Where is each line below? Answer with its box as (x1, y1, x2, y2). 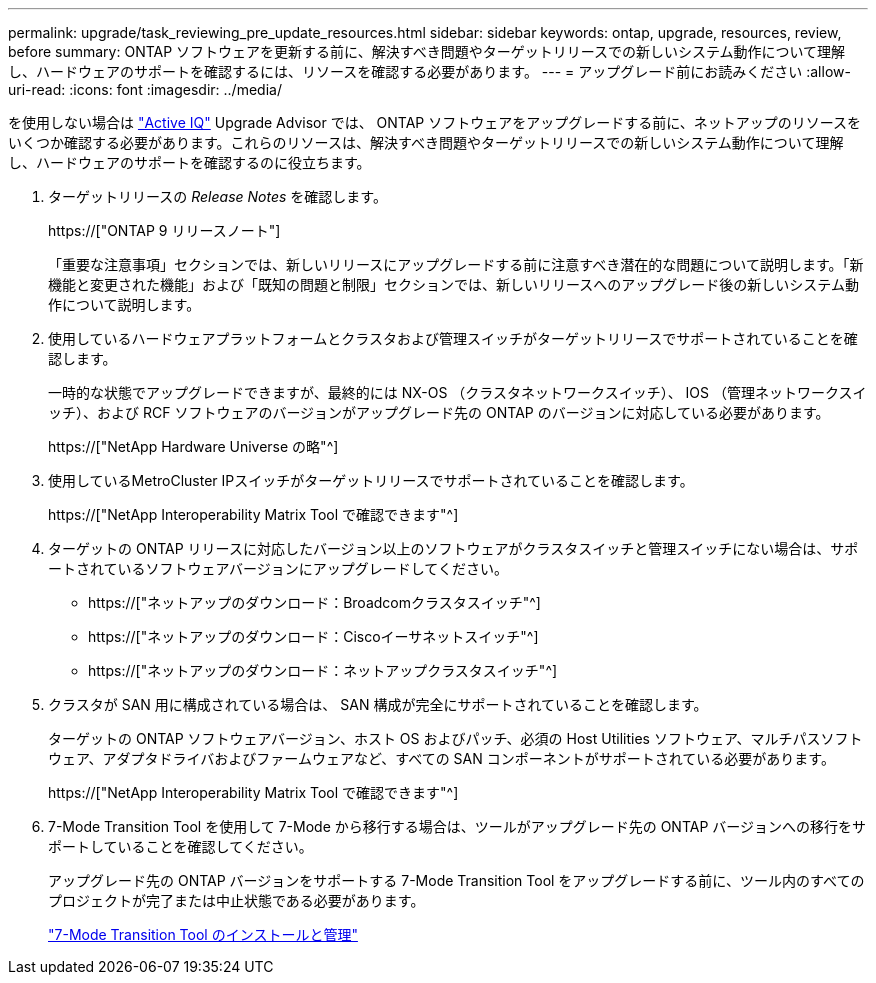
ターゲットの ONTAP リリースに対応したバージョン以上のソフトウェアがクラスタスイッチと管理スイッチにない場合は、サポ (48, 540, 859, 557)
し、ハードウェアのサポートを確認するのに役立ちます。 (8, 154, 371, 171)
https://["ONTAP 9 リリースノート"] (48, 222, 281, 239)
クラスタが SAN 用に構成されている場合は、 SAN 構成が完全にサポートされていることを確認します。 (48, 696, 708, 713)
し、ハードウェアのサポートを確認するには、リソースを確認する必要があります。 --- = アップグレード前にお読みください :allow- (8, 63, 851, 80)
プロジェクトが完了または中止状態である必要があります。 (48, 892, 425, 909)
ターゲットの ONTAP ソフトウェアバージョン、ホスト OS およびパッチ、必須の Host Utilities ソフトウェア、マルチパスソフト (48, 730, 863, 747)
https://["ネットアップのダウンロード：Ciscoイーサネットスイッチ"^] (88, 628, 539, 645)
